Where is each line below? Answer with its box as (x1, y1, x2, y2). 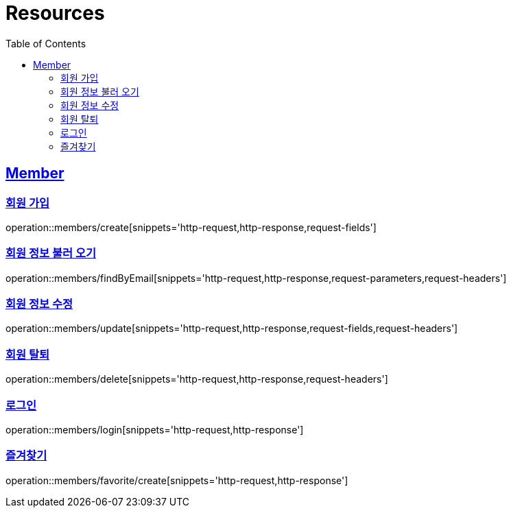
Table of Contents (5, 37, 86, 49)
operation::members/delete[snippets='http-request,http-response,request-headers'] (5, 373, 388, 385)
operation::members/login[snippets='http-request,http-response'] (5, 423, 304, 436)
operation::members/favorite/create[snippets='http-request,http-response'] (5, 474, 348, 486)
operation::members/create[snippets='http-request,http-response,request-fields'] (5, 221, 377, 233)
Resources (5, 1, 105, 25)
